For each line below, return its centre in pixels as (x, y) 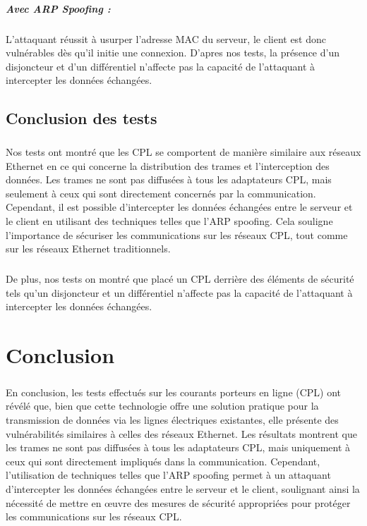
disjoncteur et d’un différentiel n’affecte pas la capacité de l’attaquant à (161, 66)
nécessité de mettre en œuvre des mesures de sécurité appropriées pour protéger (178, 502)
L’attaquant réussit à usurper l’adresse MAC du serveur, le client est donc (166, 38)
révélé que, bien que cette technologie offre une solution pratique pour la (162, 406)
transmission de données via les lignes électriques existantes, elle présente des (172, 419)
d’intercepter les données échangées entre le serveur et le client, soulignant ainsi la (183, 488)
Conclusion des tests (82, 118)
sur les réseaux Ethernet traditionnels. (88, 249)
